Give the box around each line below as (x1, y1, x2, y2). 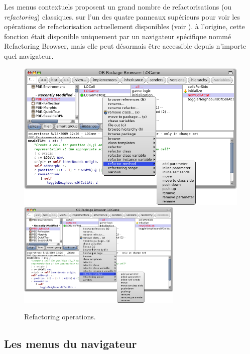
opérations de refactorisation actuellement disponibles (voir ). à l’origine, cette (4, 21, 245, 32)
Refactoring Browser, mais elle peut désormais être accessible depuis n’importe (4, 41, 246, 51)
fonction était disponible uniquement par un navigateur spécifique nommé (4, 31, 231, 41)
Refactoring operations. (24, 311, 96, 322)
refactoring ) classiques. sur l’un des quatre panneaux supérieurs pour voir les (4, 11, 240, 22)
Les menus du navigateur (4, 336, 137, 351)
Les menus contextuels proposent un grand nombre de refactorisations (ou (4, 2, 232, 12)
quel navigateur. (4, 50, 54, 61)
